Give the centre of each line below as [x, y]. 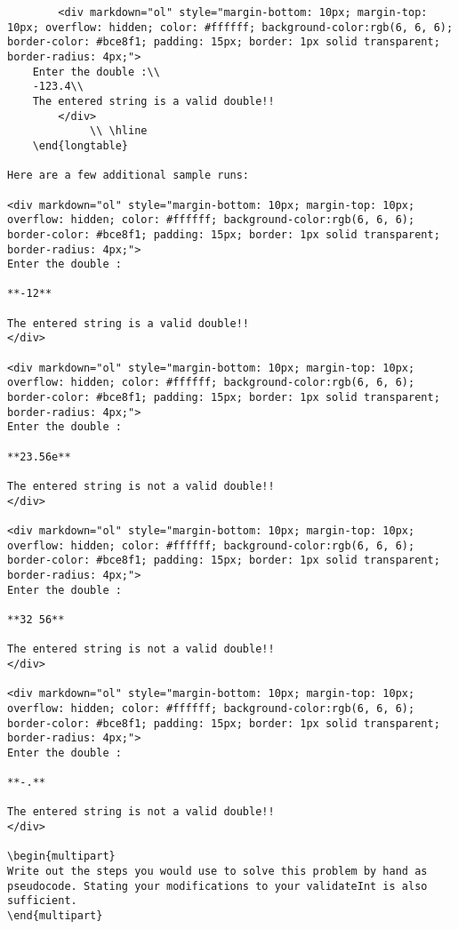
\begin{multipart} [61, 857]
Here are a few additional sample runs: [129, 176]
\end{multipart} [55, 916]
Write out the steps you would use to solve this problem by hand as [217, 872]
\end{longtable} [80, 145]
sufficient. [42, 901]
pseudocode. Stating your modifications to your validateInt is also [217, 886]
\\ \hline [119, 131]
